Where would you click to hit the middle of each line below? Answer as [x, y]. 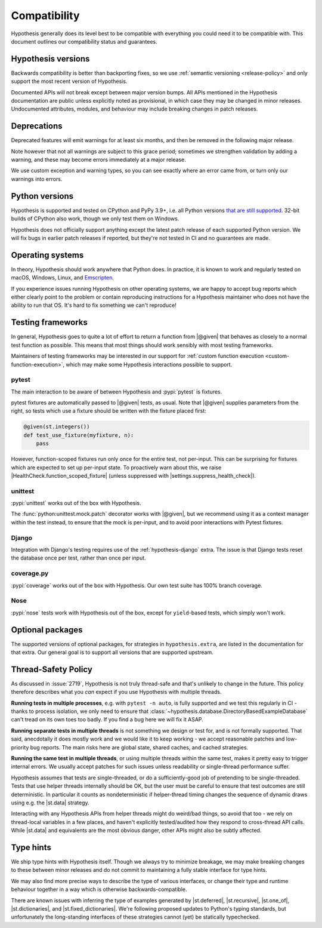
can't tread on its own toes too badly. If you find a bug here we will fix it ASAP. [107, 720]
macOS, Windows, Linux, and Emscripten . [63, 278]
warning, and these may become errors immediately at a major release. [98, 160]
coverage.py [30, 573]
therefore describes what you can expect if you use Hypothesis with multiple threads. [116, 692]
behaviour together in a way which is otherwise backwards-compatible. [99, 889]
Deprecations [37, 126]
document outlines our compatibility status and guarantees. [84, 41]
